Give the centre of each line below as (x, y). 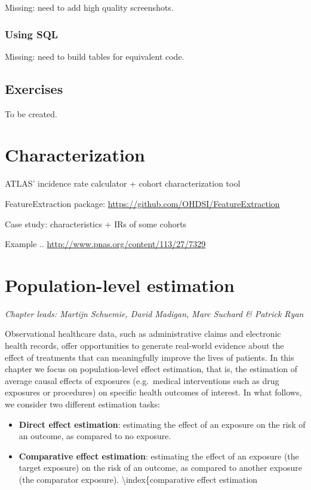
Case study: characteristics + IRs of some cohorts (96, 223)
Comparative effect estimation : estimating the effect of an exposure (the (159, 456)
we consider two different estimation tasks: (83, 404)
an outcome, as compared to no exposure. (95, 436)
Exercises (34, 88)
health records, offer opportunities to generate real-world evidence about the (144, 346)
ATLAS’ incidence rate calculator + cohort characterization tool (123, 183)
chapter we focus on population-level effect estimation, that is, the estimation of (151, 369)
